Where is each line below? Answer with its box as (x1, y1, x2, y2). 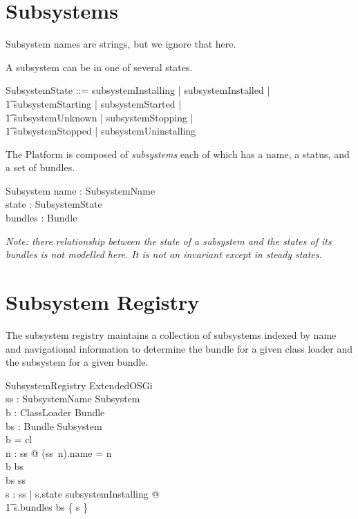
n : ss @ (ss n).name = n (6, 445, 112, 460)
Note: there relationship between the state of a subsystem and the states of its (6, 233, 332, 248)
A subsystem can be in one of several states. (6, 59, 193, 74)
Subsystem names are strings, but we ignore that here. (6, 37, 236, 51)
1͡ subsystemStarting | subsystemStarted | (6, 96, 182, 110)
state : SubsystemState (6, 197, 102, 211)
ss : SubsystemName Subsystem (6, 391, 140, 406)
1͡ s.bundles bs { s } (6, 500, 88, 514)
